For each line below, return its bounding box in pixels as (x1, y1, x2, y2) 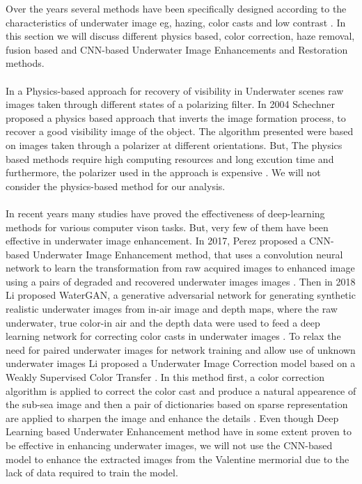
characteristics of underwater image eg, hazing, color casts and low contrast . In (6, 15, 346, 29)
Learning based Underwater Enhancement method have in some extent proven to (6, 424, 352, 439)
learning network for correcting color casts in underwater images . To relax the (6, 329, 341, 343)
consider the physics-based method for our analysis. (6, 178, 226, 193)
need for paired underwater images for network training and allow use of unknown (6, 342, 356, 357)
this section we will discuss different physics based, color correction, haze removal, (6, 29, 355, 43)
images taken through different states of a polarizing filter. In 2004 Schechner (6, 97, 335, 111)
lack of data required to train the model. (6, 465, 178, 480)
